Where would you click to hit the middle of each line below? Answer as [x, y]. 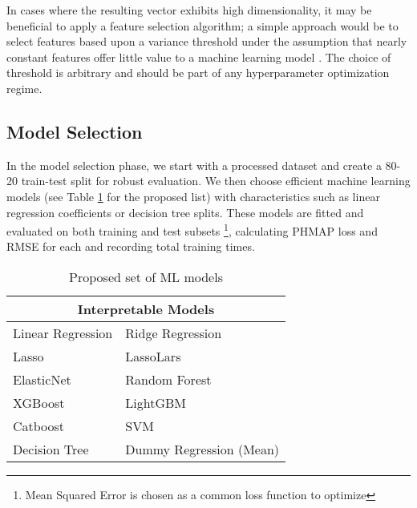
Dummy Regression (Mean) [202, 449]
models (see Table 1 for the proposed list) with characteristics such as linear [193, 196]
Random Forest [168, 379]
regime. [24, 88]
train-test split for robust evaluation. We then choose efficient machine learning [216, 181]
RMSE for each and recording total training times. [131, 246]
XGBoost [39, 402]
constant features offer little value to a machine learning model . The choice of [199, 56]
